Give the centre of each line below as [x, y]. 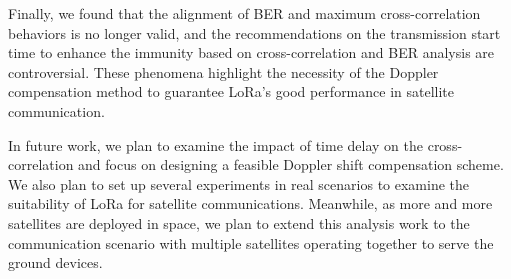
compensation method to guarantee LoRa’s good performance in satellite [231, 91]
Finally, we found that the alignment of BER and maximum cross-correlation [244, 13]
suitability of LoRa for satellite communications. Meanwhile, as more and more [250, 203]
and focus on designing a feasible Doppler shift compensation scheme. [291, 164]
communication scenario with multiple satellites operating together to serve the [251, 242]
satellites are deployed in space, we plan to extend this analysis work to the [239, 222]
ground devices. [55, 262]
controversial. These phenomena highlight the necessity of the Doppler [223, 71]
